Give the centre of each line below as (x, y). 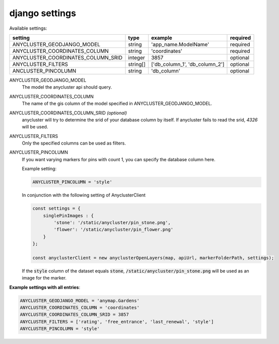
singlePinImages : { (68, 216)
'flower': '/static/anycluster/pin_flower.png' (114, 230)
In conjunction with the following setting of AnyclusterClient (84, 195)
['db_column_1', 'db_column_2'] (188, 64)
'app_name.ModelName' (180, 44)
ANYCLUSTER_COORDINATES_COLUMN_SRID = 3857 (75, 315)
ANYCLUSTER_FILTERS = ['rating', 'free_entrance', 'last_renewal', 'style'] (117, 322)
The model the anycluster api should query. (67, 87)
